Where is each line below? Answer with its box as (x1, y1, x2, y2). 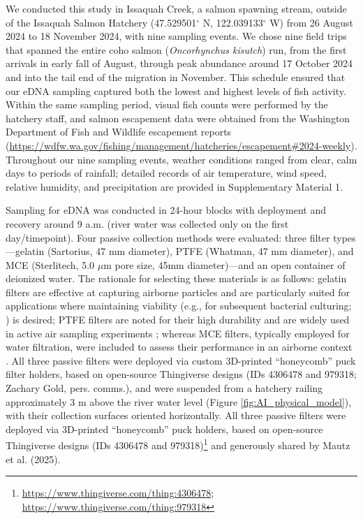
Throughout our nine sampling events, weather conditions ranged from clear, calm (6, 152, 357, 166)
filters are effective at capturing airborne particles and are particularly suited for (6, 284, 350, 299)
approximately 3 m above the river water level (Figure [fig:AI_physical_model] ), (6, 394, 352, 409)
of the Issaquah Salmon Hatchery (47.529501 (6, 15, 197, 29)
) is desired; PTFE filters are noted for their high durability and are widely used (6, 312, 350, 327)
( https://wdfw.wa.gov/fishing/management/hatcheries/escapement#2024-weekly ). (6, 138, 357, 152)
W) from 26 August (269, 15, 354, 29)
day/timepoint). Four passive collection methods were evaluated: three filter (6, 230, 330, 244)
